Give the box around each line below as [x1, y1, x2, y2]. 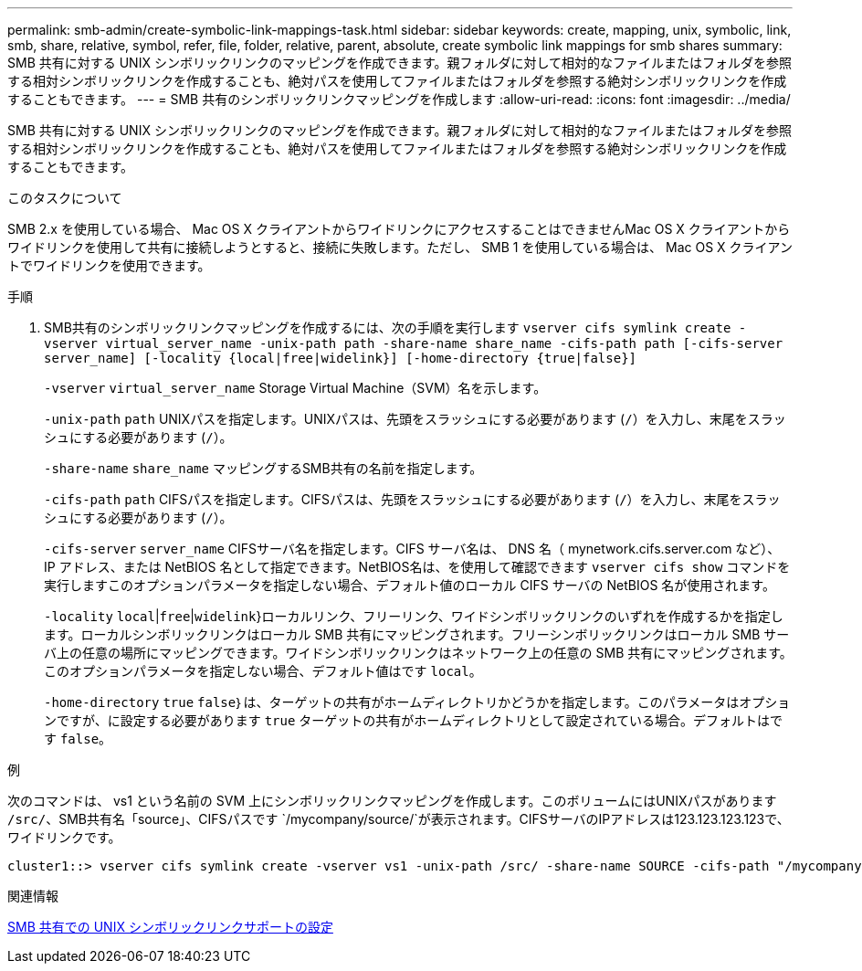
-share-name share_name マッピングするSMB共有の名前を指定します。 [44, 460, 483, 476]
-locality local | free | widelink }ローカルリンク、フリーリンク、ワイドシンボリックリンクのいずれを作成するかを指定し [44, 608, 783, 624]
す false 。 [44, 731, 112, 746]
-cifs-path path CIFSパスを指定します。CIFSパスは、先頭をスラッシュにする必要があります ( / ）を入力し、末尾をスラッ [44, 491, 781, 507]
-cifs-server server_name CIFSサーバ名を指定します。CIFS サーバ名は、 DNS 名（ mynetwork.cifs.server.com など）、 [44, 541, 781, 556]
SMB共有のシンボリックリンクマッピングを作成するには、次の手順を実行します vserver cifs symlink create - [44, 320, 747, 335]
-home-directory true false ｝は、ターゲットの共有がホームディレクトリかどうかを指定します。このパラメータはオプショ [44, 694, 791, 710]
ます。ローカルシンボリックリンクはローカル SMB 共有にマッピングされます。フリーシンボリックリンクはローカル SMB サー [44, 627, 790, 642]
